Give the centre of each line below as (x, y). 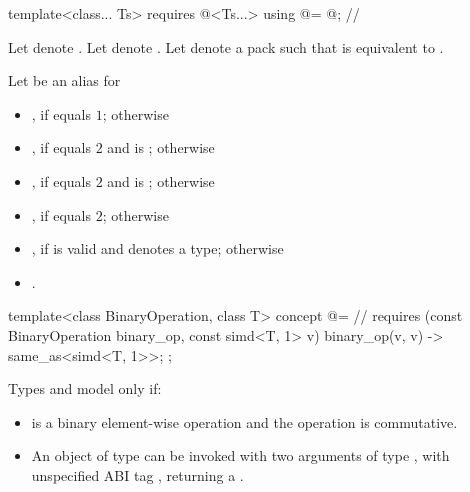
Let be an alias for (64, 80)
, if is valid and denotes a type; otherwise (157, 248)
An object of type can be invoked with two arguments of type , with (240, 455)
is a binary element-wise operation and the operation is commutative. (244, 421)
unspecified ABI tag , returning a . (137, 474)
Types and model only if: (85, 388)
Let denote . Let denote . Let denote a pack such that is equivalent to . (226, 46)
